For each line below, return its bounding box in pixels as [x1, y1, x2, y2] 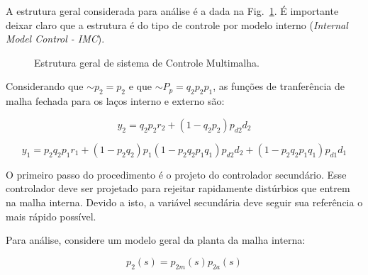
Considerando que [6, 79, 84, 94]
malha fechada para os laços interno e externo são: [6, 94, 225, 108]
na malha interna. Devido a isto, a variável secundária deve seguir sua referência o [6, 194, 363, 209]
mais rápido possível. [6, 208, 96, 223]
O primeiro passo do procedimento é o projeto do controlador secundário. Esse [6, 167, 347, 181]
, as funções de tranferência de [213, 79, 345, 94]
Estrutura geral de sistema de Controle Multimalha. [34, 55, 260, 69]
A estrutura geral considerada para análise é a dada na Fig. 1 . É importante [6, 4, 339, 18]
